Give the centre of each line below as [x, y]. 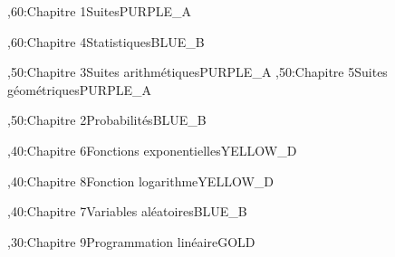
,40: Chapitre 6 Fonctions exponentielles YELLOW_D [152, 150]
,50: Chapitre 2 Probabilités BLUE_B [107, 120]
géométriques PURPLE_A [79, 89]
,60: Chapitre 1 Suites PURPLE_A [99, 11]
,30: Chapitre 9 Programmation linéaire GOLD [131, 241]
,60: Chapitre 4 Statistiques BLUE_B [106, 41]
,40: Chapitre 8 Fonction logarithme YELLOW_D [140, 181]
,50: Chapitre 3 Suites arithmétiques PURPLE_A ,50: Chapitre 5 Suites [197, 72]
